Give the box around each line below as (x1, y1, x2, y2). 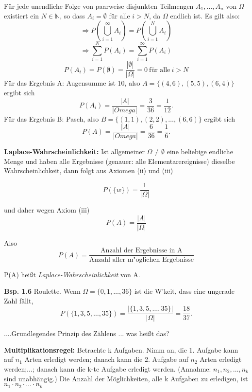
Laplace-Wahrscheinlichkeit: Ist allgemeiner (4, 146, 145, 157)
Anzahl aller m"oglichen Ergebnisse (89, 256, 194, 264)
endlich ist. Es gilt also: (170, 10, 240, 20)
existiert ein (4, 10, 39, 20)
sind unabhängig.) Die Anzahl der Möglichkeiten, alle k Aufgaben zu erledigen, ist (4, 373, 248, 383)
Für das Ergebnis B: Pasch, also (4, 113, 99, 124)
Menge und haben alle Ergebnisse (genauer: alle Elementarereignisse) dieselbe (4, 156, 235, 166)
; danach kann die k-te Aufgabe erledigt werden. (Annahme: (32, 364, 211, 374)
